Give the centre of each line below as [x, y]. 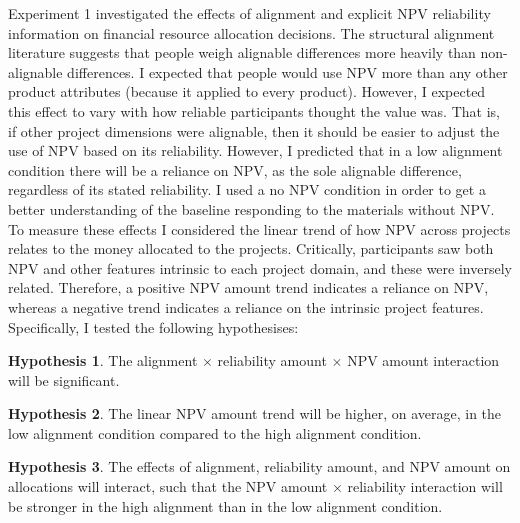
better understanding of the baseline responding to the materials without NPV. [251, 208]
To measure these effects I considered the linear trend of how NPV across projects [259, 228]
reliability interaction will [425, 486]
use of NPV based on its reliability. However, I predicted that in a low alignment [255, 150]
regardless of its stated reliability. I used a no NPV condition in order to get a [247, 189]
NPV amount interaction [423, 360]
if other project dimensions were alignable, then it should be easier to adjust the [254, 130]
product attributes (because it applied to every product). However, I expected [247, 91]
